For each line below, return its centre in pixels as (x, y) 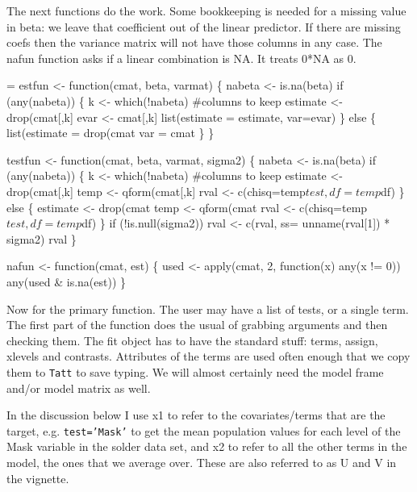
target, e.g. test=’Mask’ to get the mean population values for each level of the (204, 430)
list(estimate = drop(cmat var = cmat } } (111, 133)
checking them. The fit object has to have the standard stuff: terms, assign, (192, 340)
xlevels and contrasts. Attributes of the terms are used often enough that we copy (208, 356)
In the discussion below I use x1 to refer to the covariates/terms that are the (196, 415)
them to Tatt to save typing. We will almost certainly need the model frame (195, 371)
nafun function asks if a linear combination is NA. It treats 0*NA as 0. (181, 58)
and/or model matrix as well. (79, 388)
